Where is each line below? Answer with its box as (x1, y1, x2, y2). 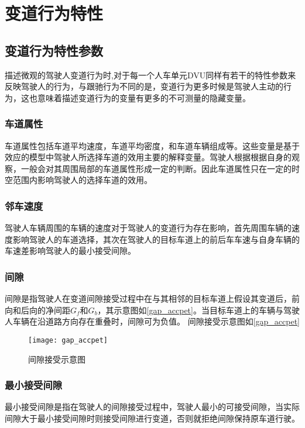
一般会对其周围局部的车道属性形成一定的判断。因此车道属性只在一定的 (20, 162, 292, 174)
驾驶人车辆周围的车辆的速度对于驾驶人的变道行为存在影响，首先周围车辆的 (5, 222, 292, 234)
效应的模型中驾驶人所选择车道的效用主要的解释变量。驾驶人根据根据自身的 (5, 151, 292, 163)
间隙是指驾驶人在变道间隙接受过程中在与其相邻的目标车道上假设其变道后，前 (5, 292, 300, 305)
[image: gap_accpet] (28, 336, 108, 344)
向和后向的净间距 (5, 303, 70, 316)
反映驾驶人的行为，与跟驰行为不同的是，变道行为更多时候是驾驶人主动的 (5, 80, 283, 92)
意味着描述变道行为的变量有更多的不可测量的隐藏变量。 (37, 91, 251, 103)
